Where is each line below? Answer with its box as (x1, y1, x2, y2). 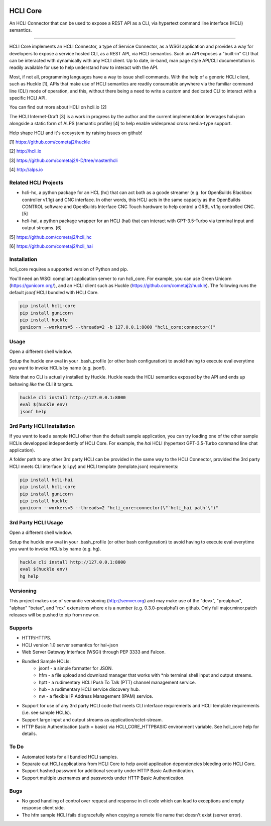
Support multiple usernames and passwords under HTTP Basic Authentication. (22, 775, 185, 781)
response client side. (22, 805, 65, 811)
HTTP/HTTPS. (22, 635, 51, 641)
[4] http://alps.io (9, 166, 43, 173)
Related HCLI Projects (9, 179, 64, 186)
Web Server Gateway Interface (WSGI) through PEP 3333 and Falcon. (22, 649, 166, 655)
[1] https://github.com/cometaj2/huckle (9, 139, 90, 145)
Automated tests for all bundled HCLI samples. (22, 754, 118, 760)
